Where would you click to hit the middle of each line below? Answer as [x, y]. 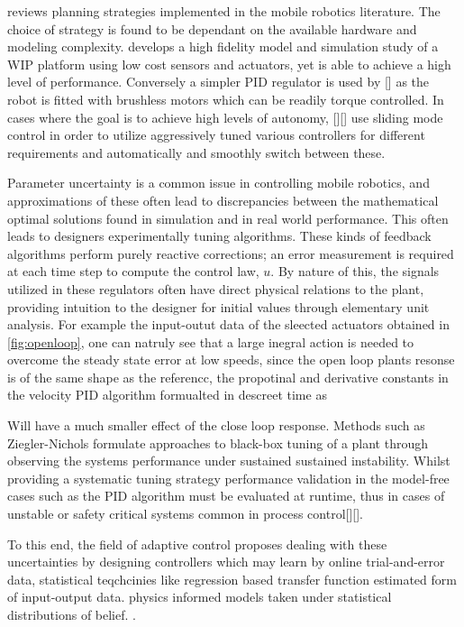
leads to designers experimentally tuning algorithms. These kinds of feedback [219, 236]
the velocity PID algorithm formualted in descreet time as [167, 395]
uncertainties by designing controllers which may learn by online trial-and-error [226, 562]
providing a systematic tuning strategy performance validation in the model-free [228, 478]
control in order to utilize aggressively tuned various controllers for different [216, 135]
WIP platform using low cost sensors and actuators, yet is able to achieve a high [229, 64]
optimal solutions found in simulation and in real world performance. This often [228, 218]
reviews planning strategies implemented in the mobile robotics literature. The [224, 11]
